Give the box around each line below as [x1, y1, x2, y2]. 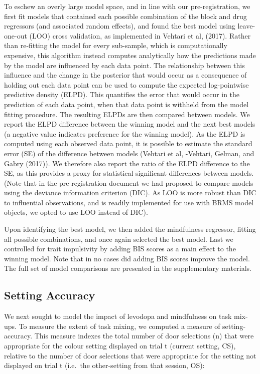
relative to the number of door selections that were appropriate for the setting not [4, 350, 256, 360]
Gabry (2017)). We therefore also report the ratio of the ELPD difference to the [4, 158, 250, 168]
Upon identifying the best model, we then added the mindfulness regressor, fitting [4, 224, 256, 234]
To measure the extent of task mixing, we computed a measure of [19, 320, 220, 331]
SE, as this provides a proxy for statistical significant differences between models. [4, 168, 254, 178]
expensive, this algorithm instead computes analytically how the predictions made [4, 50, 256, 60]
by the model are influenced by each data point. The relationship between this [4, 60, 245, 70]
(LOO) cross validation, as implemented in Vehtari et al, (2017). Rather [29, 30, 251, 41]
